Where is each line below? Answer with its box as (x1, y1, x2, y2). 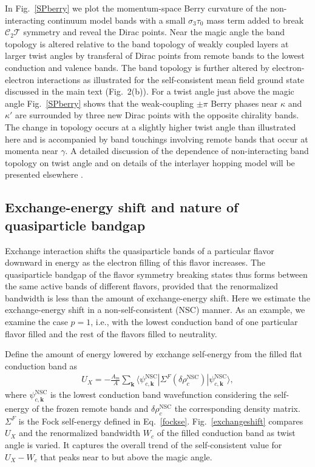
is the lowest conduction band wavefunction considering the (50, 388, 271, 401)
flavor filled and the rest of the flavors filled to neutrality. (5, 327, 217, 340)
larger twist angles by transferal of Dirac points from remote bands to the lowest (5, 49, 305, 62)
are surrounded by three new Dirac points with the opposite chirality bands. (15, 109, 299, 121)
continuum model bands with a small (47, 13, 186, 26)
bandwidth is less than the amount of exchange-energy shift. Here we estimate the (5, 291, 310, 304)
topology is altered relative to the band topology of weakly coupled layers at (5, 37, 289, 50)
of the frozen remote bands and (32, 402, 149, 415)
